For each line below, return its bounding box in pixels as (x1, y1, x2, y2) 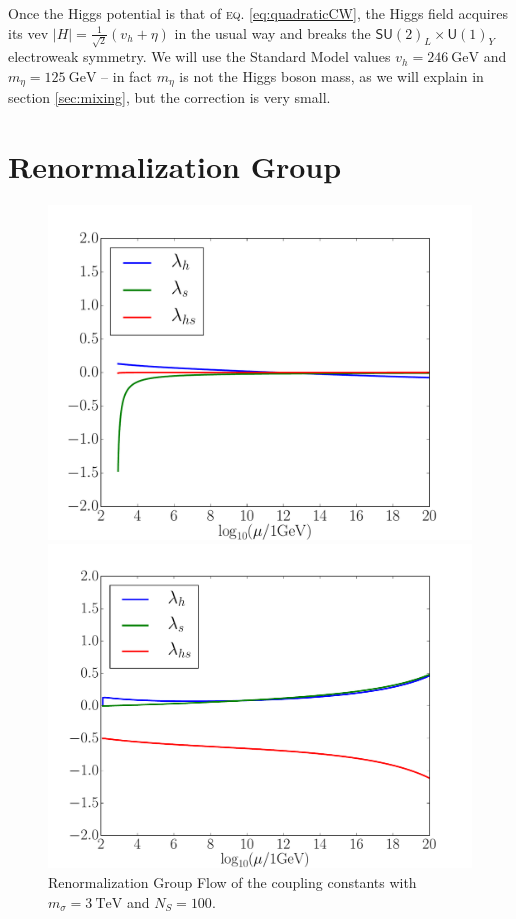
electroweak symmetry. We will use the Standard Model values (8, 46, 391, 67)
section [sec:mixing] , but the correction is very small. (8, 87, 331, 108)
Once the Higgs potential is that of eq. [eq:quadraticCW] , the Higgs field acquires (8, 3, 508, 23)
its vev (8, 22, 49, 43)
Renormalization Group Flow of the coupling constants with (48, 872, 417, 893)
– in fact (101, 65, 153, 86)
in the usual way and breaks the (174, 22, 371, 43)
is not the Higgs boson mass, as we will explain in (179, 65, 484, 86)
